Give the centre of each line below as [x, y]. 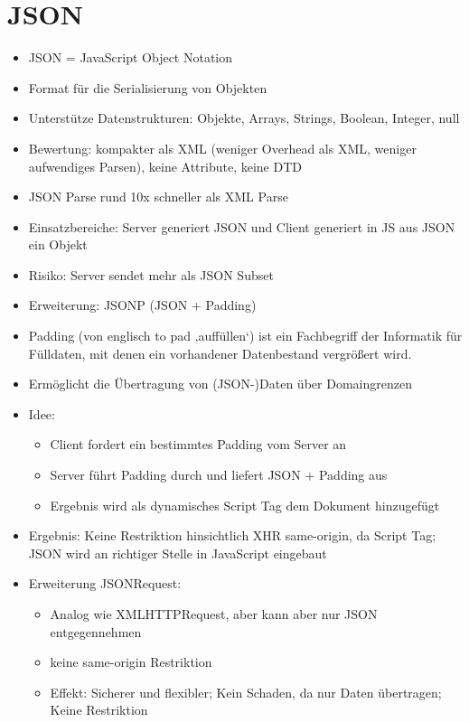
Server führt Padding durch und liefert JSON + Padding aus [219, 475]
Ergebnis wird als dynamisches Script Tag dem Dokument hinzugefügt [245, 505]
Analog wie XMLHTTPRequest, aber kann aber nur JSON [214, 614]
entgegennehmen [96, 631]
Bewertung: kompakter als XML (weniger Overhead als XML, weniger [222, 148]
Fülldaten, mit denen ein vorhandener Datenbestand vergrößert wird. [220, 353]
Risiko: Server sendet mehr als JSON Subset [151, 274]
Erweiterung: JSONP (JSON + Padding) [142, 305]
